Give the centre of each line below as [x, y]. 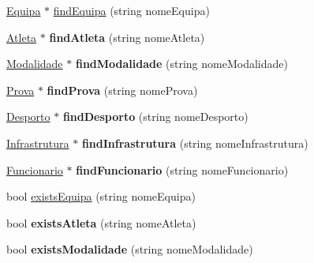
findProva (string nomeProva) [122, 90]
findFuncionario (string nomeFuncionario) [182, 169]
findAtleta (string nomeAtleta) [127, 37]
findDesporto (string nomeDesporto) [155, 116]
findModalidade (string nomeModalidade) [181, 64]
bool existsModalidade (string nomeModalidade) [130, 249]
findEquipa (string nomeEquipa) [131, 10]
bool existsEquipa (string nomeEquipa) [101, 196]
